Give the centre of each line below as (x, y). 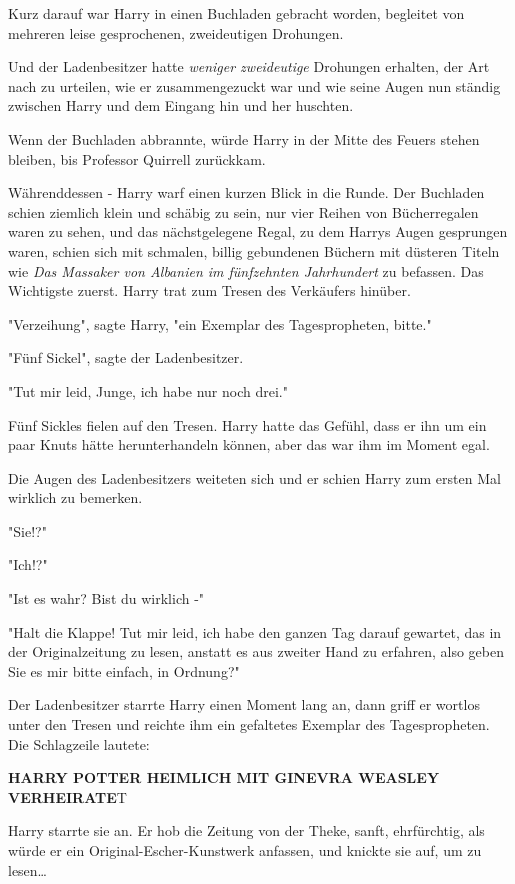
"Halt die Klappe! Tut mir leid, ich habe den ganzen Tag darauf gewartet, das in (255, 631)
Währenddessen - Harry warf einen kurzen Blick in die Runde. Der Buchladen (246, 192)
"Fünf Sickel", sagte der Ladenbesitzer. (126, 357)
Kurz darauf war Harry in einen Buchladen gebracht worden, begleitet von (236, 13)
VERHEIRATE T (67, 796)
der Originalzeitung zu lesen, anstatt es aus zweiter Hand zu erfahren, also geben (256, 651)
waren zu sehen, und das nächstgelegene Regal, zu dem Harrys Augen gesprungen (258, 231)
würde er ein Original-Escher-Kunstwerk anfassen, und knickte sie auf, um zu (245, 850)
